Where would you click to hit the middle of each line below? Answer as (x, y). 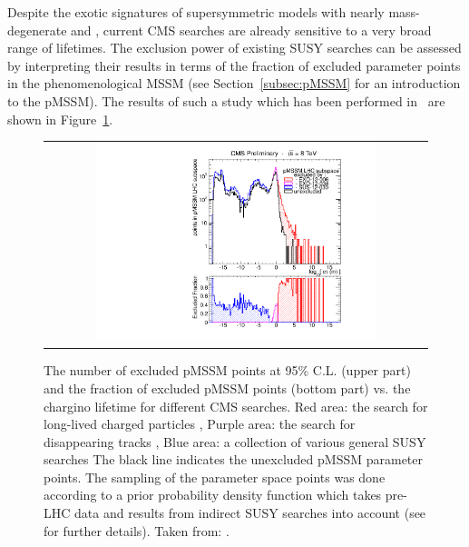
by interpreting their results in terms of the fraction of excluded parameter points (234, 65)
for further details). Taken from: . (137, 530)
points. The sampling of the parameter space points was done (215, 477)
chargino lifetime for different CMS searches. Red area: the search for (236, 406)
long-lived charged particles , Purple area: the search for (200, 424)
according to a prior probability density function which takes (213, 495)
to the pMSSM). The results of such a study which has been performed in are (226, 100)
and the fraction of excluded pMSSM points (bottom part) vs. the (227, 388)
